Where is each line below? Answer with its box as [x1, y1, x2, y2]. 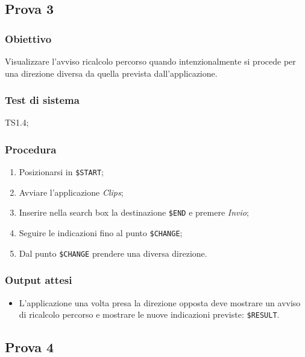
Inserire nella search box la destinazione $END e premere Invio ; [19, 206, 249, 219]
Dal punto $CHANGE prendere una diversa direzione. [19, 246, 207, 259]
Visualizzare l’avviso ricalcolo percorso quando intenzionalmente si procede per [5, 55, 296, 67]
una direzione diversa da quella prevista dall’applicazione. [5, 66, 218, 79]
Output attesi [5, 272, 72, 288]
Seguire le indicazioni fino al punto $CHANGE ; [19, 227, 183, 239]
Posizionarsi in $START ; [19, 166, 104, 178]
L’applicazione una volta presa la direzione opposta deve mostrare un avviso [19, 296, 301, 309]
